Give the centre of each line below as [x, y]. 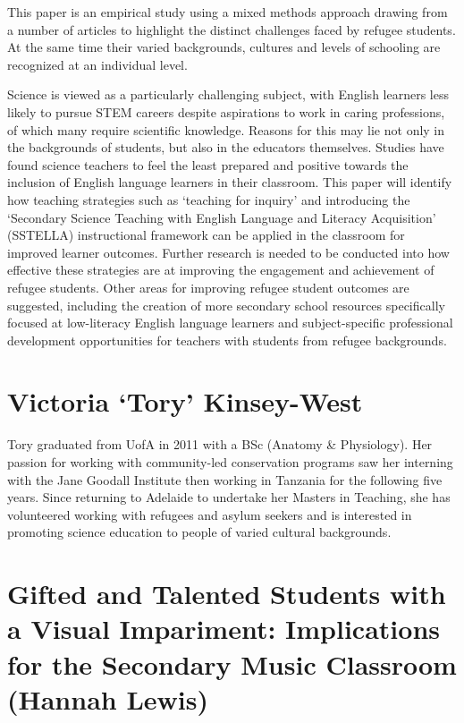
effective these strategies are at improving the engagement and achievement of [221, 270]
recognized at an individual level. [97, 64]
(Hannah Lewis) [108, 698]
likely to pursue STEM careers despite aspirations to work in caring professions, [226, 111]
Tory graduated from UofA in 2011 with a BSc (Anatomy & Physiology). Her [220, 444]
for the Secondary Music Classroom [232, 663]
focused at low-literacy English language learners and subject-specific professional [230, 323]
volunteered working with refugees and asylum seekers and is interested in [210, 514]
